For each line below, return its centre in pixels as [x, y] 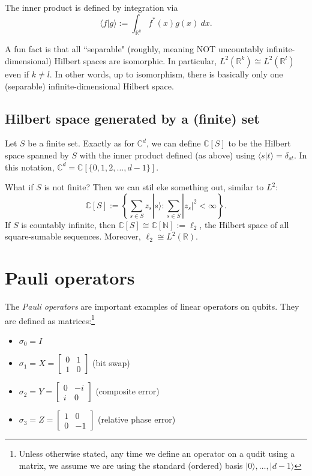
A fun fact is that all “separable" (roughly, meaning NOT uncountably [134, 49]
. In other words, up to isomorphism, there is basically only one [166, 74]
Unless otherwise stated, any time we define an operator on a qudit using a [157, 453]
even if [17, 74]
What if [19, 187]
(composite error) [127, 391]
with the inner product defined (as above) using [167, 155]
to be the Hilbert [259, 143]
